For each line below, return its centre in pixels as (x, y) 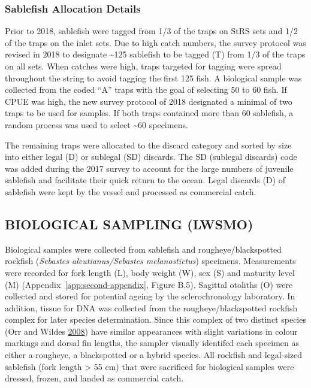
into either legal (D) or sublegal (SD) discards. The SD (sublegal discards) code (151, 157)
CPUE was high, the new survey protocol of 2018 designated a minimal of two (149, 101)
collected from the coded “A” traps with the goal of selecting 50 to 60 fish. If (146, 90)
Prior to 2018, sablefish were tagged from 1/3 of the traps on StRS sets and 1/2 (152, 31)
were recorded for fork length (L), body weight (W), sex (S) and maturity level (150, 272)
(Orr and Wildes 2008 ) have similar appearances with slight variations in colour (151, 331)
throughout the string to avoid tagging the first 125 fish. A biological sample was (153, 78)
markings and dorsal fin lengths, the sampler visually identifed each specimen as (152, 343)
